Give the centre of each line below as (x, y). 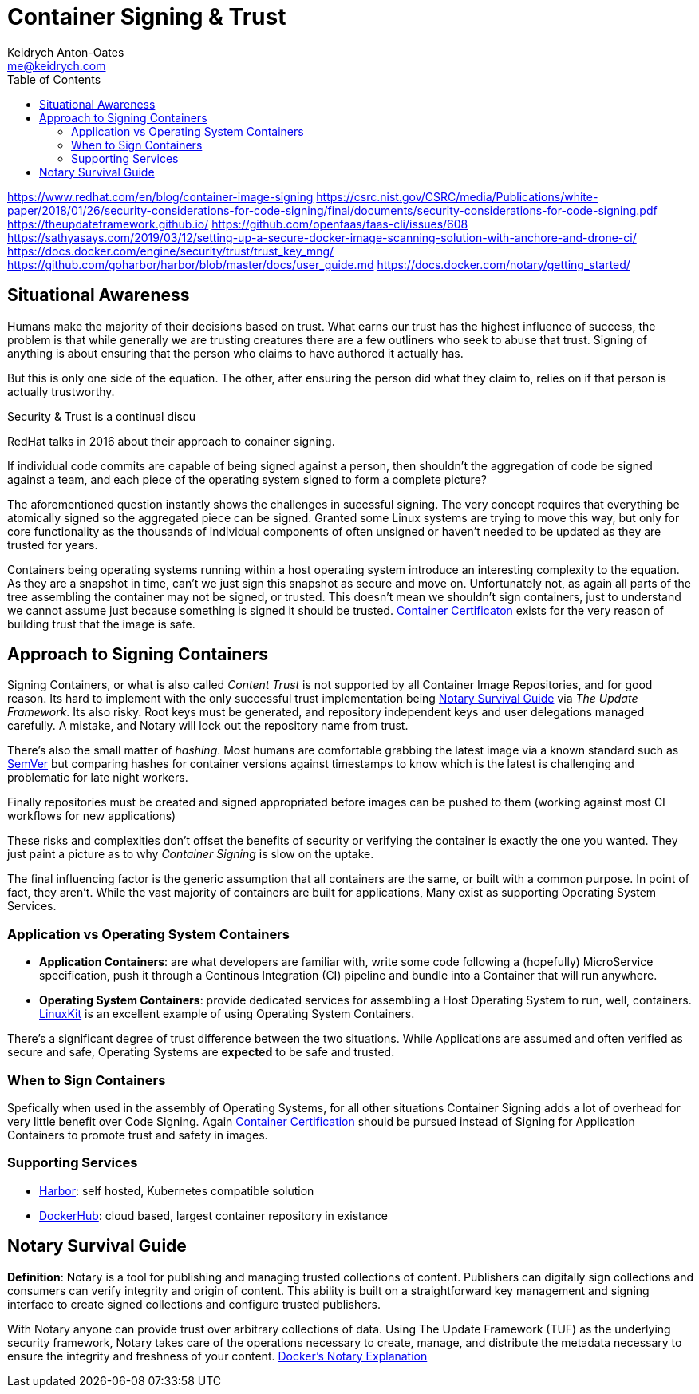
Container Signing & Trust (147, 17)
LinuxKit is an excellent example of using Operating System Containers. (227, 1014)
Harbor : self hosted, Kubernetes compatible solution (177, 1190)
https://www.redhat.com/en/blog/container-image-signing (160, 196)
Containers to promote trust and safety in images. (138, 1135)
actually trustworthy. (61, 391)
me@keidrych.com (57, 65)
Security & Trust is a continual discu (102, 416)
